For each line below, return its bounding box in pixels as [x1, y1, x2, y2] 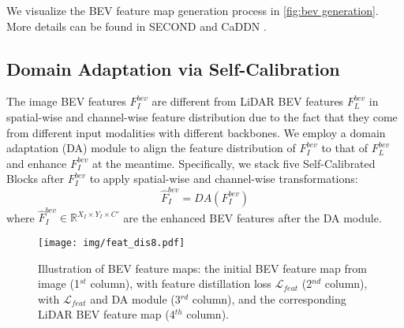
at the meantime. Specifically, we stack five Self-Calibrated [92, 155, 376, 171]
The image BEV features [6, 93, 126, 110]
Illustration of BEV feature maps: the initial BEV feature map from [38, 259, 367, 276]
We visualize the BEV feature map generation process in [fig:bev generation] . [6, 2, 379, 18]
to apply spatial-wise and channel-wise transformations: [89, 170, 358, 187]
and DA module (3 [90, 290, 181, 307]
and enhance [6, 155, 67, 171]
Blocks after [6, 170, 65, 187]
